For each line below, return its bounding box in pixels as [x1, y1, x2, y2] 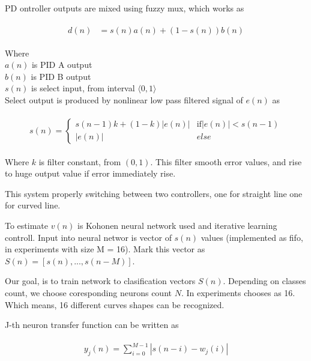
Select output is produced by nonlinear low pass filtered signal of [5, 94, 243, 106]
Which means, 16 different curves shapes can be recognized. [5, 298, 225, 311]
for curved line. [5, 199, 61, 211]
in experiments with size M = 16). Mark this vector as [5, 243, 205, 255]
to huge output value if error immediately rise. [5, 167, 176, 180]
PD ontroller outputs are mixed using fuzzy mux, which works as [5, 2, 244, 14]
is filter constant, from [38, 155, 121, 168]
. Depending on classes [223, 275, 306, 287]
